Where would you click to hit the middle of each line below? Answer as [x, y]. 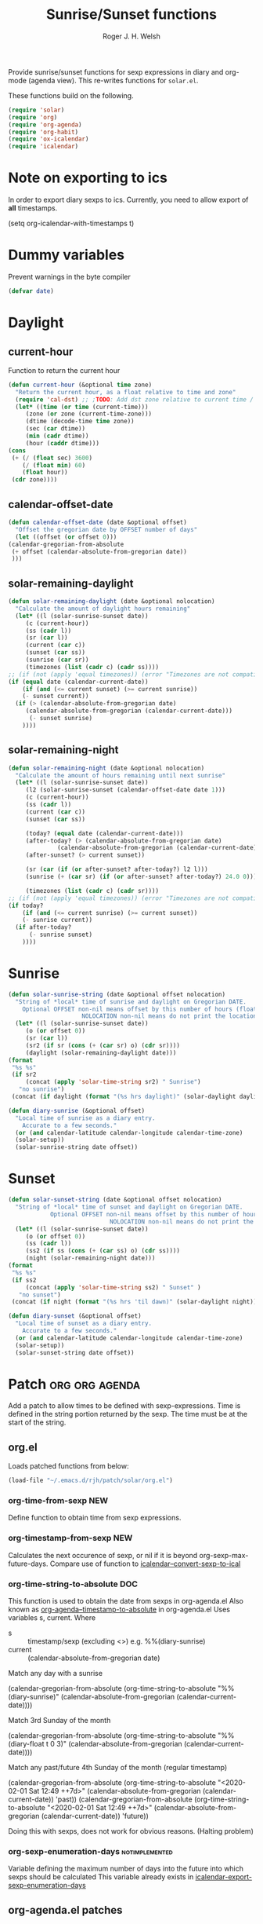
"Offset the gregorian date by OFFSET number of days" [106, 529]
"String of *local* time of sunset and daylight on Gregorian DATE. [129, 1207]
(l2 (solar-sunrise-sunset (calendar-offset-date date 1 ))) [125, 790]
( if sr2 [24, 1075]
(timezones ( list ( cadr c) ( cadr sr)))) [92, 891]
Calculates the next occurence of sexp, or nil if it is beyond [103, 1555]
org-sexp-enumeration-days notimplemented [91, 1851]
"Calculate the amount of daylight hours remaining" [103, 609]
